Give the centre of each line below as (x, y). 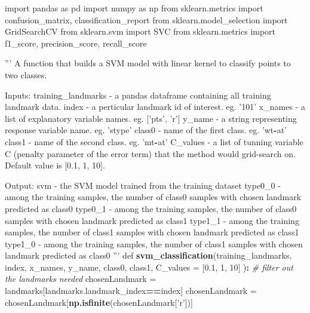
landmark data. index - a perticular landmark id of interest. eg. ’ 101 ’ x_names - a (155, 107)
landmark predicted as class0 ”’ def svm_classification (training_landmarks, (148, 255)
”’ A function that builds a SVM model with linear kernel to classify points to (148, 63)
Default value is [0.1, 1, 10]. (55, 165)
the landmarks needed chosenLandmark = (81, 279)
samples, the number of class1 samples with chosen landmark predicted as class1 (152, 232)
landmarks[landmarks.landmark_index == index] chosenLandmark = (131, 291)
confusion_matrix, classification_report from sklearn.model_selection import (146, 19)
